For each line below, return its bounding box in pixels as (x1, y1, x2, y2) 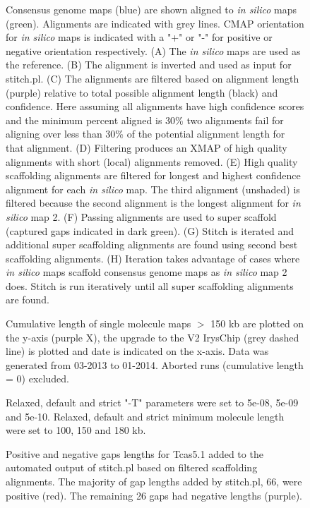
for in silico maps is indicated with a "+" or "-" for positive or (6, 30, 273, 44)
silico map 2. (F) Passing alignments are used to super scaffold (6, 209, 277, 224)
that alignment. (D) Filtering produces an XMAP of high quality (6, 140, 287, 155)
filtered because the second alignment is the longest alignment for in (6, 195, 301, 210)
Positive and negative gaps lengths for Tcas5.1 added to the (6, 446, 263, 461)
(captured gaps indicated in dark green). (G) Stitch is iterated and (6, 223, 294, 238)
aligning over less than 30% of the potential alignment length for (6, 126, 285, 141)
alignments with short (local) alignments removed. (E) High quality (6, 154, 298, 169)
